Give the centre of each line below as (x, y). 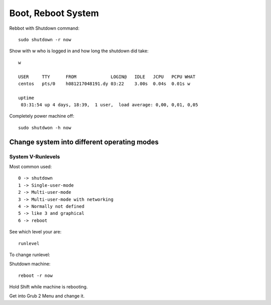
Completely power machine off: (42, 116)
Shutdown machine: (30, 264)
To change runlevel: (30, 255)
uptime (26, 98)
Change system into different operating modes (84, 142)
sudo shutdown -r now (45, 40)
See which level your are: (35, 232)
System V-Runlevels (35, 157)
